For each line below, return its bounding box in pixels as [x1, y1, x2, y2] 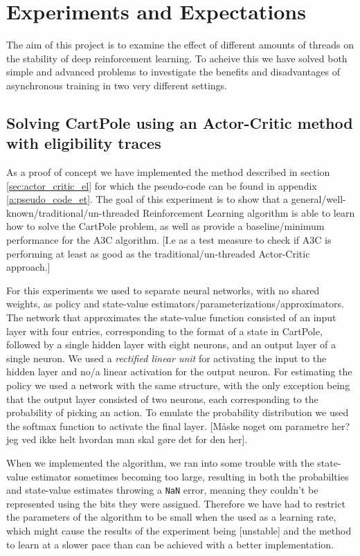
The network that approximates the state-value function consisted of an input [6, 310, 336, 325]
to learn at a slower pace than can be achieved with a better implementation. [6, 537, 334, 551]
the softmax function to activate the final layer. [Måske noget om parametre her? [6, 418, 350, 433]
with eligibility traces [6, 132, 161, 154]
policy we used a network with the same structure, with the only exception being [6, 378, 350, 392]
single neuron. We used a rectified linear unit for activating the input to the [6, 350, 327, 365]
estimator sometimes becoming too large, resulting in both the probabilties [31, 469, 349, 483]
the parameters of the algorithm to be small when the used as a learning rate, [6, 510, 336, 524]
